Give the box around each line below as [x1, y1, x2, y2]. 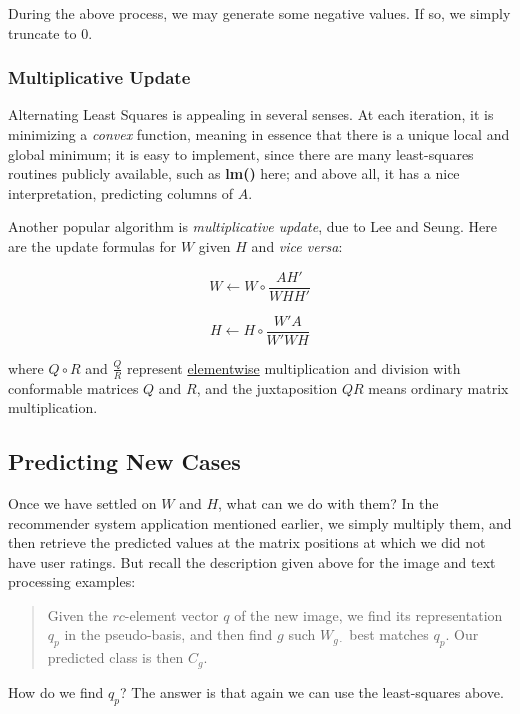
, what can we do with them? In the [218, 492, 439, 513]
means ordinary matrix [368, 377, 509, 398]
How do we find [8, 681, 104, 702]
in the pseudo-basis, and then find [64, 624, 273, 645]
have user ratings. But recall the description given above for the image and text [8, 551, 496, 572]
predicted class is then [47, 647, 184, 668]
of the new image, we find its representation [234, 604, 503, 625]
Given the [47, 604, 108, 625]
